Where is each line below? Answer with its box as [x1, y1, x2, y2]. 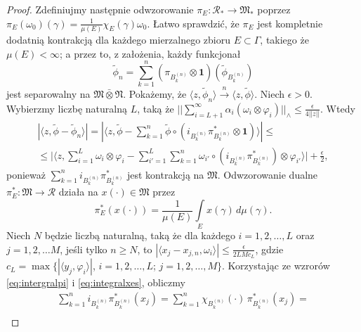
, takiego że [260, 32, 309, 46]
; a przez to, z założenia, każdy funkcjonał [59, 46, 241, 60]
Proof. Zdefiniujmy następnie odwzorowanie [6, 2, 194, 16]
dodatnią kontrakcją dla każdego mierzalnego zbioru [6, 32, 231, 46]
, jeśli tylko [60, 241, 107, 256]
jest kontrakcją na [126, 167, 204, 181]
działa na [58, 184, 98, 199]
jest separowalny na [6, 87, 91, 101]
